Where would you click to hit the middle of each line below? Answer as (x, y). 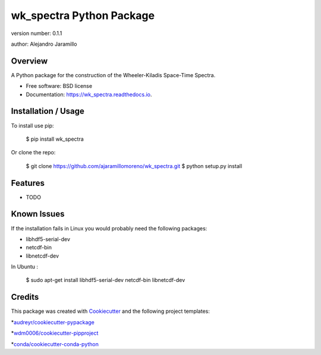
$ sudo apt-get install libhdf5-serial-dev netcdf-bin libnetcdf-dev (106, 280)
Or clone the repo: (33, 153)
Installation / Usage (48, 111)
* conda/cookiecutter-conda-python (55, 344)
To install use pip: (32, 125)
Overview (29, 61)
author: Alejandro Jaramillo (44, 44)
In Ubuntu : (25, 267)
